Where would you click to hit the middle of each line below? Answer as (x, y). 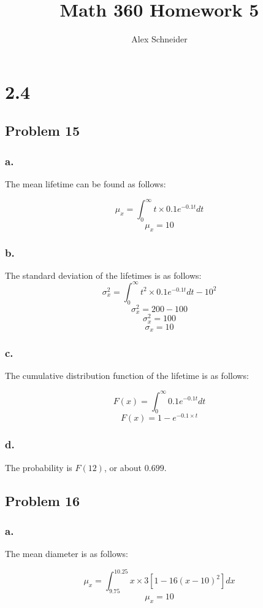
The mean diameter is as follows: (67, 554)
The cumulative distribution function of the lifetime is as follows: (127, 376)
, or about (123, 467)
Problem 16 (43, 500)
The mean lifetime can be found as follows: (86, 183)
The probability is (39, 467)
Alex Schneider (159, 39)
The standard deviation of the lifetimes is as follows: (103, 275)
